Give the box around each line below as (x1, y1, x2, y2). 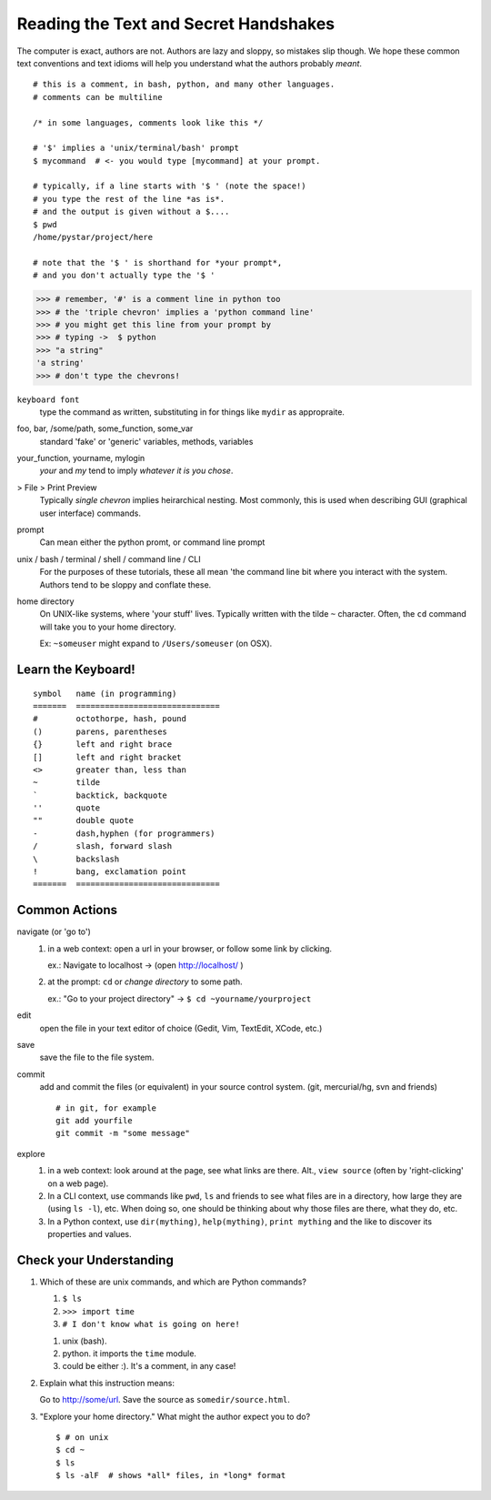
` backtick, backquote (33, 790, 168, 800)
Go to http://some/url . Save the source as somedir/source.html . (39, 1394, 290, 1405)
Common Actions (16, 902, 118, 918)
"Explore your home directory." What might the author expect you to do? (39, 1411, 311, 1422)
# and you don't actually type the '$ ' (33, 270, 215, 281)
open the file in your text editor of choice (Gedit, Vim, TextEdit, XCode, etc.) (39, 1022, 323, 1033)
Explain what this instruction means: (39, 1377, 175, 1388)
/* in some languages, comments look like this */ (33, 117, 264, 127)
